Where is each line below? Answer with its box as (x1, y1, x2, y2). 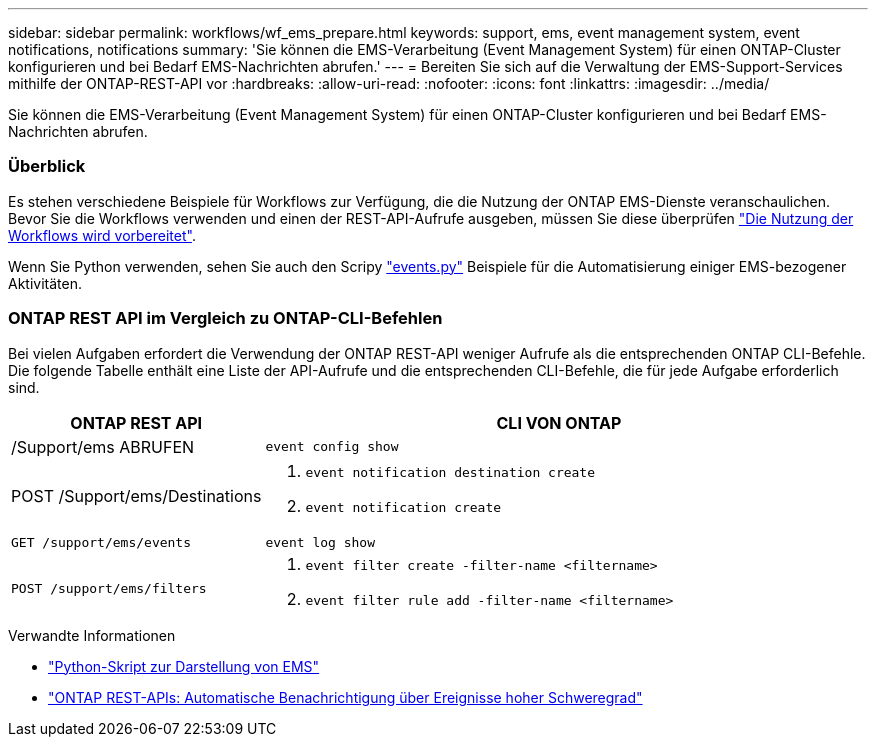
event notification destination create (305, 464, 596, 480)
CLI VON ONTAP (496, 412, 622, 433)
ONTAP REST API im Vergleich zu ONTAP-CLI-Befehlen (8, 308, 443, 329)
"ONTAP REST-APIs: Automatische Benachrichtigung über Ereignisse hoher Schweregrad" (48, 688, 643, 706)
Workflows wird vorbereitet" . (8, 226, 196, 244)
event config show (265, 439, 399, 454)
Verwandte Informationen (8, 626, 176, 644)
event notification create (305, 499, 502, 515)
